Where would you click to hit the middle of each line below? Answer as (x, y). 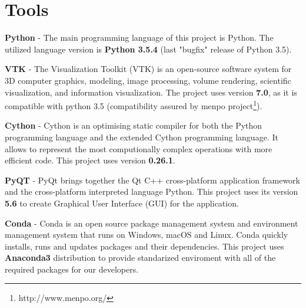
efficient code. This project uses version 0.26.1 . (90, 160)
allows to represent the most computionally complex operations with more (139, 148)
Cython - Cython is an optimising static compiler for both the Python (134, 125)
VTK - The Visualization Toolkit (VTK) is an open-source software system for (148, 69)
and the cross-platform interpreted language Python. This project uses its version (152, 191)
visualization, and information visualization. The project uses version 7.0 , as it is (151, 92)
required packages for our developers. (72, 269)
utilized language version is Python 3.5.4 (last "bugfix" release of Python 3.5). (148, 49)
